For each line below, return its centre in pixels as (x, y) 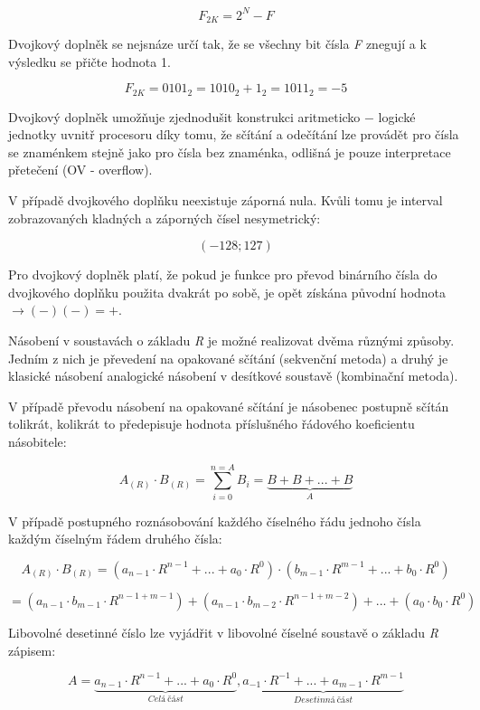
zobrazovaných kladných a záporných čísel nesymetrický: (165, 218)
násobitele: (38, 441)
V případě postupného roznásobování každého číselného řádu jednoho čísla (215, 521)
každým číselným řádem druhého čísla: (115, 539)
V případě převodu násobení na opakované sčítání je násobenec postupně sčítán (229, 406)
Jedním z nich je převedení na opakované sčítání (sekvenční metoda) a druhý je (228, 358)
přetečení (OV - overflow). (80, 170)
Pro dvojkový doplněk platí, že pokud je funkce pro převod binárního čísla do (223, 275)
